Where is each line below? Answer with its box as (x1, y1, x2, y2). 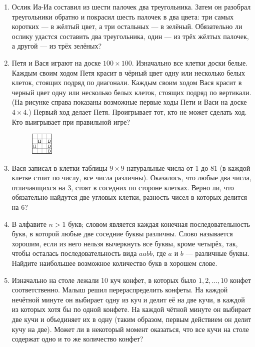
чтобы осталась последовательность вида (11, 248, 137, 258)
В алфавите (11, 218, 46, 229)
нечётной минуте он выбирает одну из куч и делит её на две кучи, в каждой (11, 294, 245, 304)
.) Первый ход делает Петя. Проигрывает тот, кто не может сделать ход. (26, 106, 247, 117)
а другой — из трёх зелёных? (11, 41, 102, 51)
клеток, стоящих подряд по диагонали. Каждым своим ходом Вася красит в (11, 77, 242, 88)
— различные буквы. (185, 248, 249, 258)
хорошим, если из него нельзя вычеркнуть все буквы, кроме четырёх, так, (11, 238, 238, 248)
